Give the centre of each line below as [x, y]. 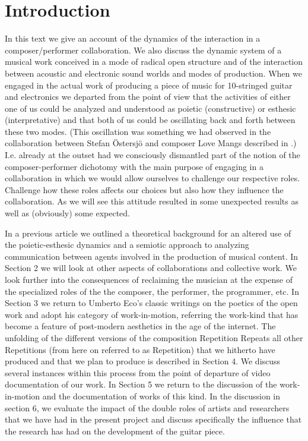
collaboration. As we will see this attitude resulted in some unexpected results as [152, 201]
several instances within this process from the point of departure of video [138, 372]
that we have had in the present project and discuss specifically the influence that [153, 419]
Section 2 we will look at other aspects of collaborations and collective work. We [151, 268]
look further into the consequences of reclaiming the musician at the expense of [149, 279]
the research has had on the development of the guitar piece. [115, 431]
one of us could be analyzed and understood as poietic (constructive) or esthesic [150, 108]
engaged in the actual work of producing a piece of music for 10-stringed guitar [149, 85]
